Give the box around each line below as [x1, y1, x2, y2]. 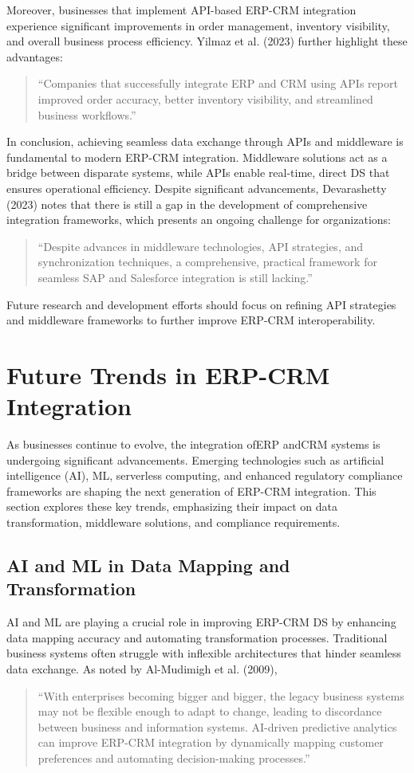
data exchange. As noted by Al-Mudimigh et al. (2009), [6, 660, 278, 677]
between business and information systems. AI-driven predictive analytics [37, 718, 397, 735]
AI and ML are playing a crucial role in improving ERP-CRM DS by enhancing [6, 614, 396, 630]
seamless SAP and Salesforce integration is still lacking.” [37, 269, 313, 285]
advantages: [6, 48, 63, 65]
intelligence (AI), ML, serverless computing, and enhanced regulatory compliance [6, 467, 403, 484]
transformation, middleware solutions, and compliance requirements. [6, 513, 341, 530]
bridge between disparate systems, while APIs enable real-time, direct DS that [6, 164, 390, 181]
